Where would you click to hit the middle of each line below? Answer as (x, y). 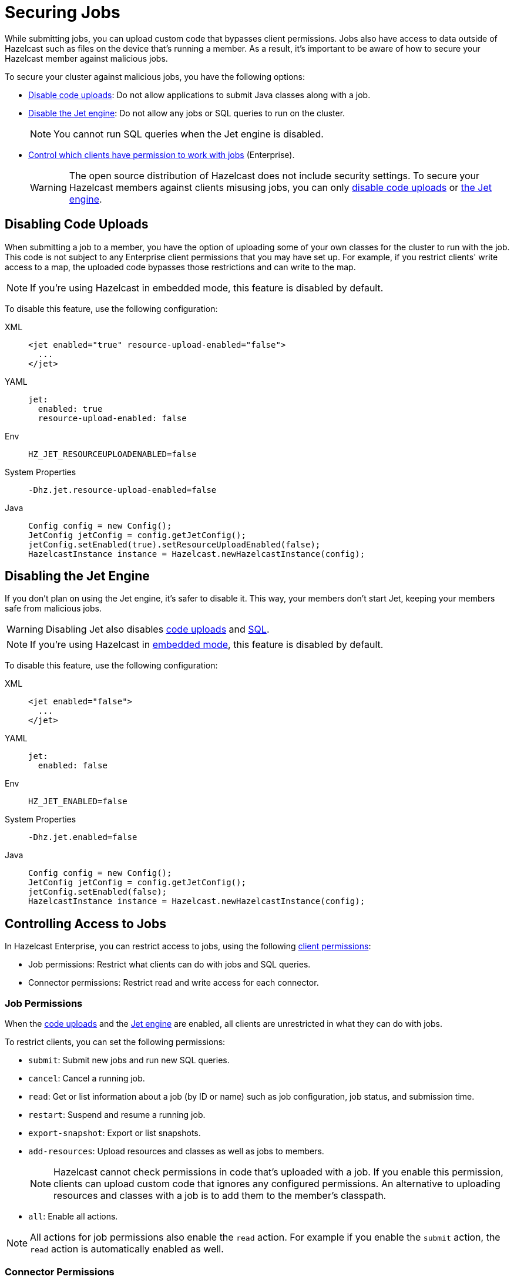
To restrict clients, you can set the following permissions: (115, 1042)
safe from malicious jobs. (53, 609)
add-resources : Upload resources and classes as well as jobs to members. (176, 1151)
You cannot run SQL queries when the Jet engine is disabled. (189, 134)
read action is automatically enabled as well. (127, 1249)
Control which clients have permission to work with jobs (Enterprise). (162, 154)
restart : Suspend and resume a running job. (117, 1115)
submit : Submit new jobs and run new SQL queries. (129, 1060)
